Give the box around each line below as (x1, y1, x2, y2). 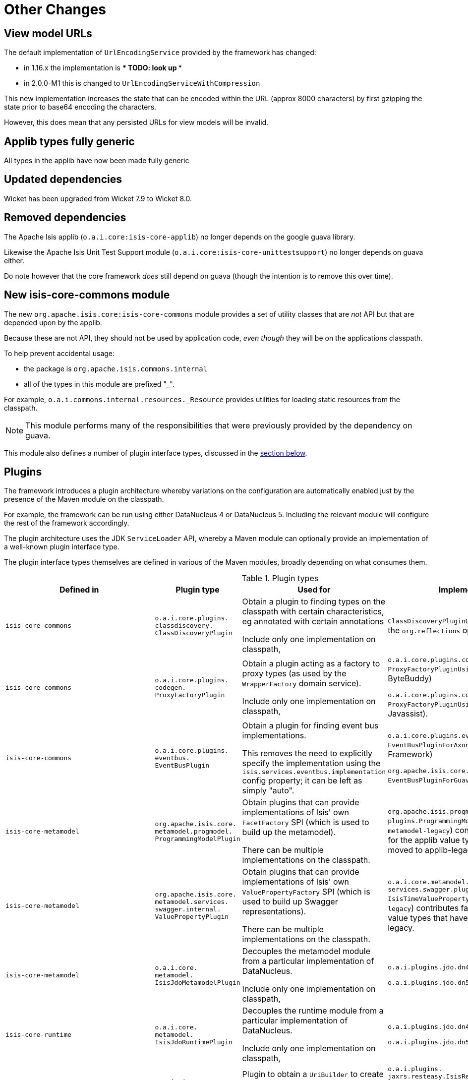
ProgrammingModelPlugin (155, 835, 240, 842)
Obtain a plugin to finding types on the (242, 597, 386, 607)
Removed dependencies (4, 211, 126, 224)
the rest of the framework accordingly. (4, 519, 129, 528)
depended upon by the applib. (4, 318, 102, 327)
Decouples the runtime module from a (242, 1006, 384, 1016)
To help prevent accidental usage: (4, 349, 115, 358)
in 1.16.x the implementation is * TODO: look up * (24, 63, 182, 72)
